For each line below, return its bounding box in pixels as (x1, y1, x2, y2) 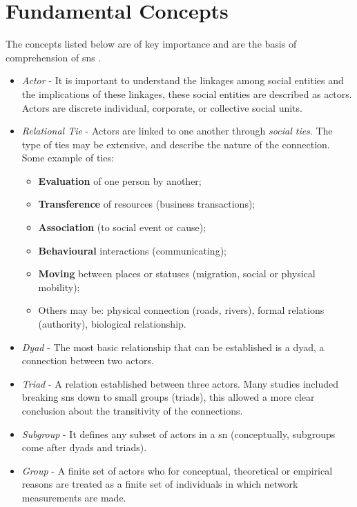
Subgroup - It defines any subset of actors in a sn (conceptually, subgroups (21, 426, 336, 441)
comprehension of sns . (6, 50, 102, 64)
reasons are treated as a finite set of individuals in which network (21, 477, 298, 491)
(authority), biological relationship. (38, 317, 186, 331)
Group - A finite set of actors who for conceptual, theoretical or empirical (21, 463, 333, 477)
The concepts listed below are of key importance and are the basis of (6, 37, 297, 51)
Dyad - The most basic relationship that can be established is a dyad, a (21, 339, 325, 354)
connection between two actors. (21, 353, 154, 368)
